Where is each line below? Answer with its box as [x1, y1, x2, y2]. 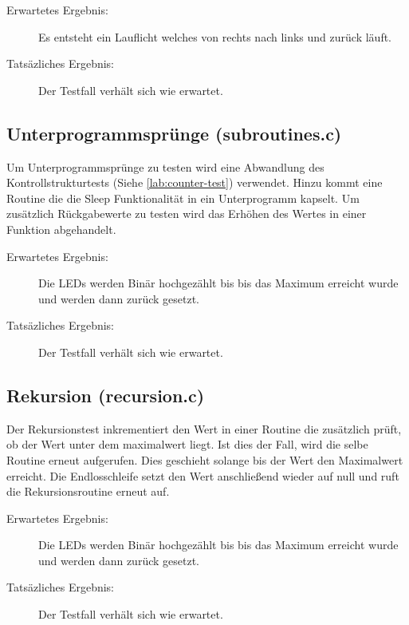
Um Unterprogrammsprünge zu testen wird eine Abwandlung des [6, 158, 324, 175]
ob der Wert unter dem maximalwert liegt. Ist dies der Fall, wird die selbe [6, 436, 368, 453]
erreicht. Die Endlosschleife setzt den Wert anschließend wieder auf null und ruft [6, 467, 399, 484]
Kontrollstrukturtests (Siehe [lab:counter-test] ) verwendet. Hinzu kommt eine [6, 174, 383, 191]
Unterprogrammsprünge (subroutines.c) [6, 121, 342, 145]
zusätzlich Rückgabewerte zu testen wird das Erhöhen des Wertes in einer [6, 205, 367, 222]
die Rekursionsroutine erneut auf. [6, 483, 170, 500]
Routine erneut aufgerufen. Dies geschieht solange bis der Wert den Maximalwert [6, 451, 403, 468]
